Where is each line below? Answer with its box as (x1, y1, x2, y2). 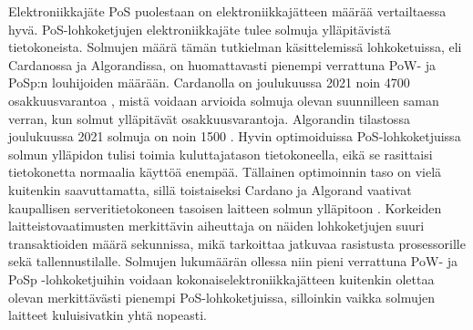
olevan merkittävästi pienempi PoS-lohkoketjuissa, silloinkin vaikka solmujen (8, 287, 436, 306)
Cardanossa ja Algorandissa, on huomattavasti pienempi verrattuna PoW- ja (8, 55, 436, 74)
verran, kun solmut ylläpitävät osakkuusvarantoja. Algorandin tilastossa (8, 108, 410, 128)
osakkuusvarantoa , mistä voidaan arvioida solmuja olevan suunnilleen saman (8, 90, 439, 109)
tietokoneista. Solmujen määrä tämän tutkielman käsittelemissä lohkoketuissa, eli (8, 37, 462, 57)
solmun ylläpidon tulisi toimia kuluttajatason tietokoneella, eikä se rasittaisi (8, 144, 433, 163)
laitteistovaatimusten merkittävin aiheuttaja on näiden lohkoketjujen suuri (8, 216, 425, 235)
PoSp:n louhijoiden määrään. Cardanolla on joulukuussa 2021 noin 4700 (8, 73, 410, 92)
